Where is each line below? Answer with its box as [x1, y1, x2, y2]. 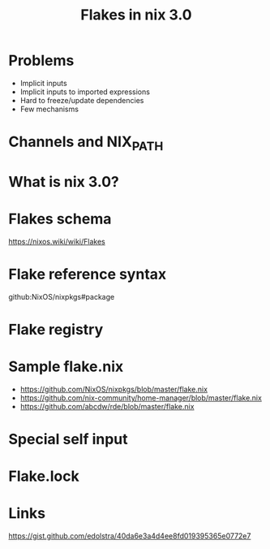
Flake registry [8, 320, 104, 339]
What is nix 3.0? [8, 172, 119, 191]
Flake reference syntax [8, 266, 167, 283]
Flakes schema [8, 210, 112, 228]
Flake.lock [8, 467, 79, 486]
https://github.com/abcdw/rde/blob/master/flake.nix [19, 401, 195, 411]
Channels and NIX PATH [8, 132, 164, 153]
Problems [8, 51, 75, 70]
